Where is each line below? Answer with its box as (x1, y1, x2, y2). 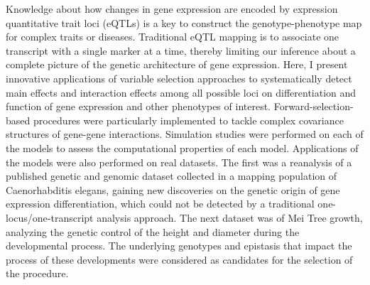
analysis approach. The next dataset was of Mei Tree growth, (97, 210, 363, 225)
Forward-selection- (273, 99, 354, 114)
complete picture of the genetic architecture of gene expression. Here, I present (6, 57, 348, 72)
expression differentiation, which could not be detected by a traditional (6, 196, 315, 211)
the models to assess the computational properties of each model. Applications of (6, 140, 359, 155)
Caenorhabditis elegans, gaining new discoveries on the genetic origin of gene (6, 182, 340, 197)
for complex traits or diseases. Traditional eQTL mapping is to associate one (6, 29, 339, 44)
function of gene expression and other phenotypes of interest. (6, 99, 271, 114)
